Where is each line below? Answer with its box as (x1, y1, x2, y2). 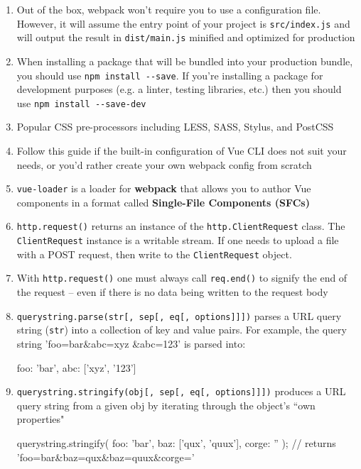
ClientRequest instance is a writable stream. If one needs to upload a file (16, 233, 339, 248)
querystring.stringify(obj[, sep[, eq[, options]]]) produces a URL (16, 384, 346, 399)
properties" (16, 412, 65, 426)
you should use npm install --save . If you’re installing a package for (16, 67, 323, 82)
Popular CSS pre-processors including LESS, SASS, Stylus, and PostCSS (16, 119, 334, 134)
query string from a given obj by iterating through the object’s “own (16, 397, 316, 412)
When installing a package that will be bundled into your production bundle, (16, 53, 353, 68)
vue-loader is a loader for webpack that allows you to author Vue (16, 181, 311, 196)
